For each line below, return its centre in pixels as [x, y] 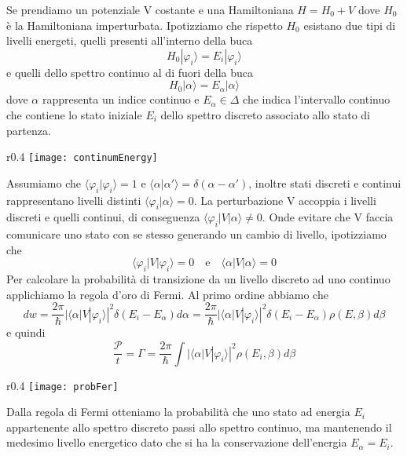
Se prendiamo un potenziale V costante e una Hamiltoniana [150, 9]
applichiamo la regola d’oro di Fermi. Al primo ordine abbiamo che [167, 294]
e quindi [26, 332]
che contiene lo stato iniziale [74, 114]
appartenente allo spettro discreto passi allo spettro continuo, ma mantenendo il [199, 427]
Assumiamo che [44, 182]
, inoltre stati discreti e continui [325, 182]
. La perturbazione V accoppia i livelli [285, 200]
